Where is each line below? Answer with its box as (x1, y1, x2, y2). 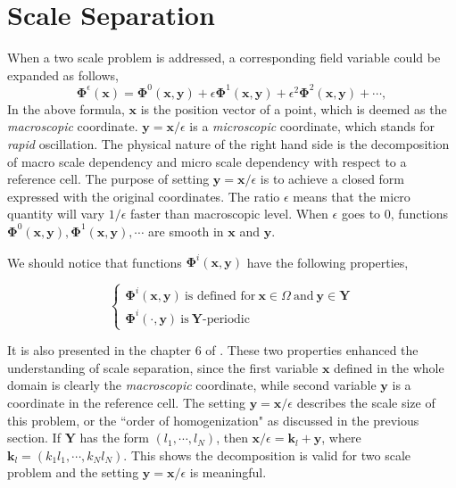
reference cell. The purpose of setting (7, 170, 210, 188)
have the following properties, (246, 252, 409, 271)
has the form (79, 428, 149, 447)
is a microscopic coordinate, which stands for (189, 117, 435, 136)
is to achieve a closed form (260, 170, 405, 188)
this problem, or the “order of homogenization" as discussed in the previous (7, 410, 419, 429)
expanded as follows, (7, 65, 119, 84)
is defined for (184, 290, 256, 303)
